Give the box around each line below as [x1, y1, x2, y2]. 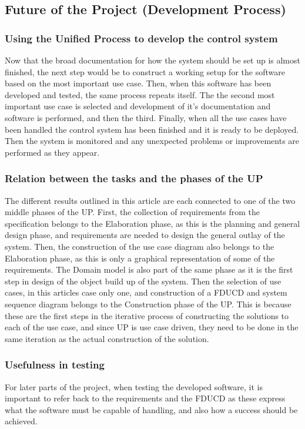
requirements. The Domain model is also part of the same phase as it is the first [5, 263, 293, 276]
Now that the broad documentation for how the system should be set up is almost [5, 54, 300, 66]
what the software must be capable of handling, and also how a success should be [5, 403, 298, 415]
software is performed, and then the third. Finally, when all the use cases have [5, 111, 287, 123]
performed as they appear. [5, 146, 100, 158]
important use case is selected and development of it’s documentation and [5, 100, 271, 112]
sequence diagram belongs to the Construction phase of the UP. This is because [5, 297, 291, 310]
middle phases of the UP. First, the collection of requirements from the [5, 206, 260, 218]
